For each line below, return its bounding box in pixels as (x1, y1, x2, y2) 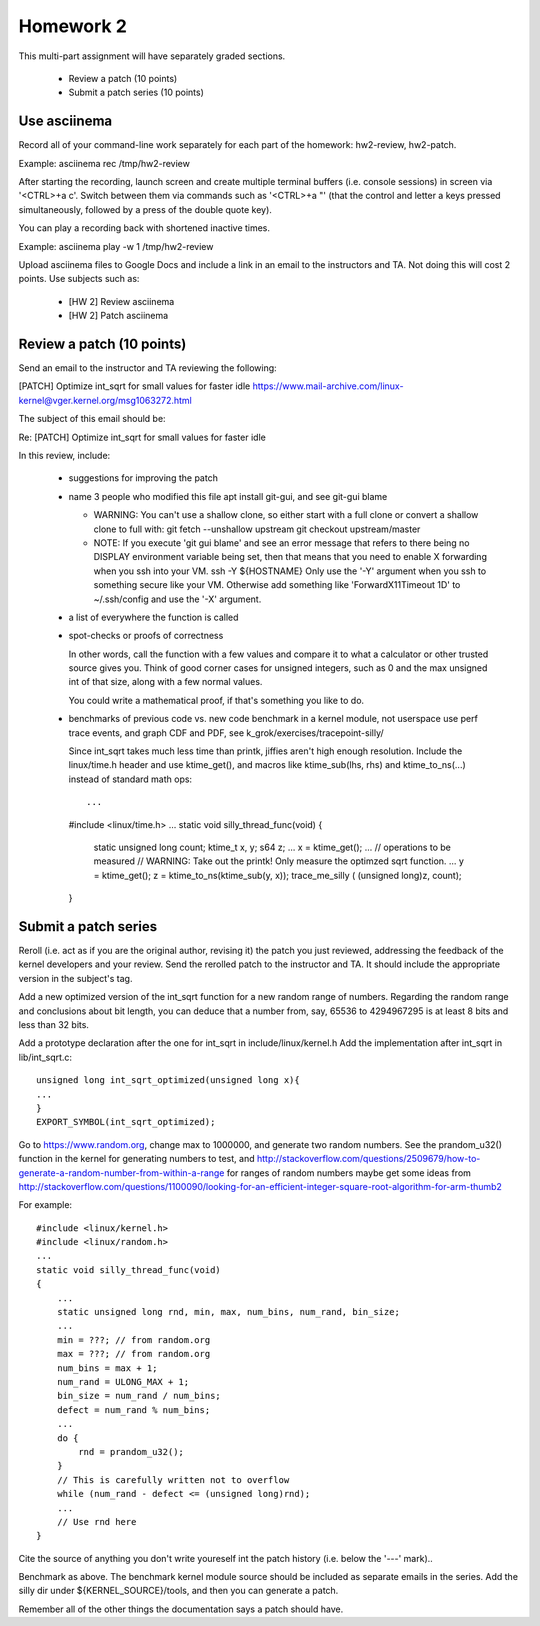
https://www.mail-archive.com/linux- (252, 380, 404, 392)
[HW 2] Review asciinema (68, 295, 175, 307)
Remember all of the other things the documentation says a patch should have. (18, 1603, 344, 1615)
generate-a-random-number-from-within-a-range (18, 1166, 225, 1179)
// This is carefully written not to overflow (56, 1474, 290, 1485)
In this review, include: (18, 450, 111, 461)
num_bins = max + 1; (56, 1362, 158, 1374)
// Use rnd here (56, 1516, 137, 1527)
